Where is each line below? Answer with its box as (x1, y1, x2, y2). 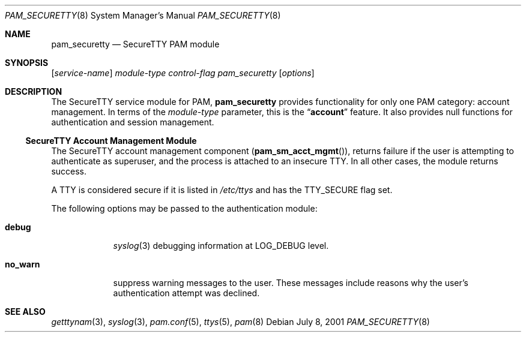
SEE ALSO (5, 306, 46, 317)
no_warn (5, 259, 40, 269)
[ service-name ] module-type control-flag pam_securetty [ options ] (51, 68, 315, 78)
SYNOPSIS (5, 58, 49, 68)
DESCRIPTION (5, 86, 62, 97)
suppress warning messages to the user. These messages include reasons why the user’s (113, 278, 468, 288)
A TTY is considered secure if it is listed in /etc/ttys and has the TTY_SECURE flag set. (51, 185, 393, 195)
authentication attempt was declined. (113, 288, 260, 298)
